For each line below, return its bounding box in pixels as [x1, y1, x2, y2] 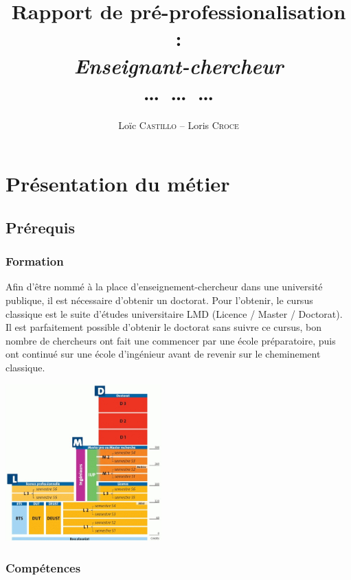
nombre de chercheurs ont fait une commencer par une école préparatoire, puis [5, 333, 336, 347]
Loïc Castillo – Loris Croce [118, 117, 239, 132]
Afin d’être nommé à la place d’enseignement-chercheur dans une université [5, 279, 323, 294]
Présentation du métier [5, 170, 230, 198]
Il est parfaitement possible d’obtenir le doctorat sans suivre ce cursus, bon [5, 320, 322, 334]
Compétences [5, 559, 81, 576]
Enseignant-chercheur [73, 51, 284, 80]
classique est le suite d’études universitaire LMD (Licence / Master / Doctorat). [5, 306, 343, 321]
